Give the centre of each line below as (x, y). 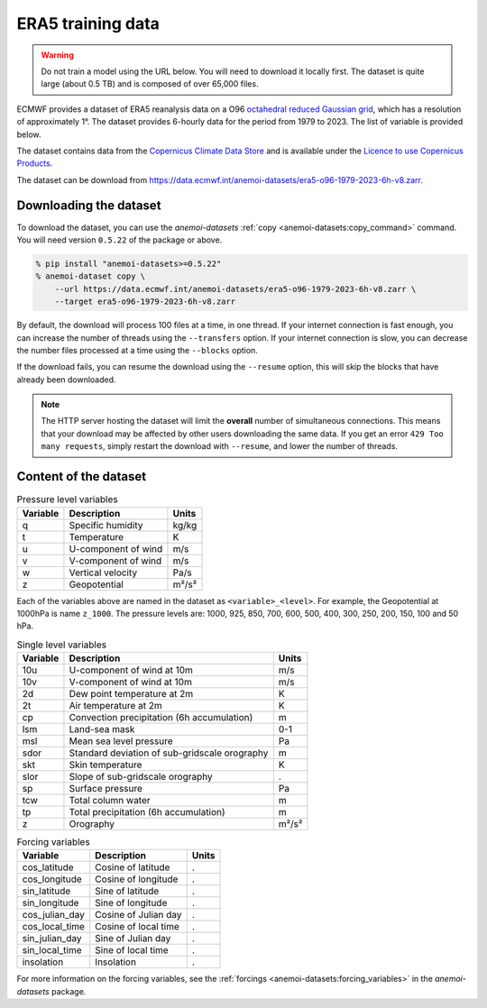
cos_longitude (52, 879)
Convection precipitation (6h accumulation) (161, 718)
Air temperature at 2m (115, 706)
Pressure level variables (67, 499)
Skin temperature (106, 765)
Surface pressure (106, 789)
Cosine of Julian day (138, 915)
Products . (35, 163)
